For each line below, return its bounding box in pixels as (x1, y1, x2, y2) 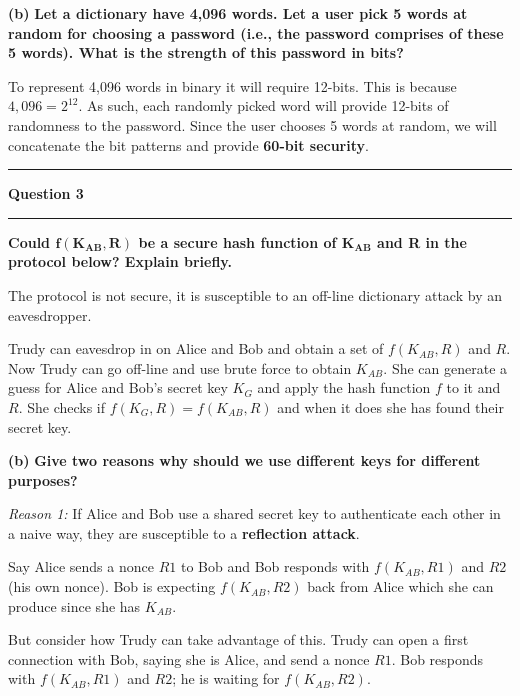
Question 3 (8, 183, 84, 204)
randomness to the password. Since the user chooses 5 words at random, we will (8, 114, 497, 135)
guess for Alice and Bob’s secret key (8, 377, 228, 398)
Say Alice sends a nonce (8, 556, 154, 577)
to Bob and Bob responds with (180, 556, 370, 577)
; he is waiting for (172, 668, 280, 689)
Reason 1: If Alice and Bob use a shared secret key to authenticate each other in (8, 503, 501, 524)
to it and (446, 377, 501, 398)
